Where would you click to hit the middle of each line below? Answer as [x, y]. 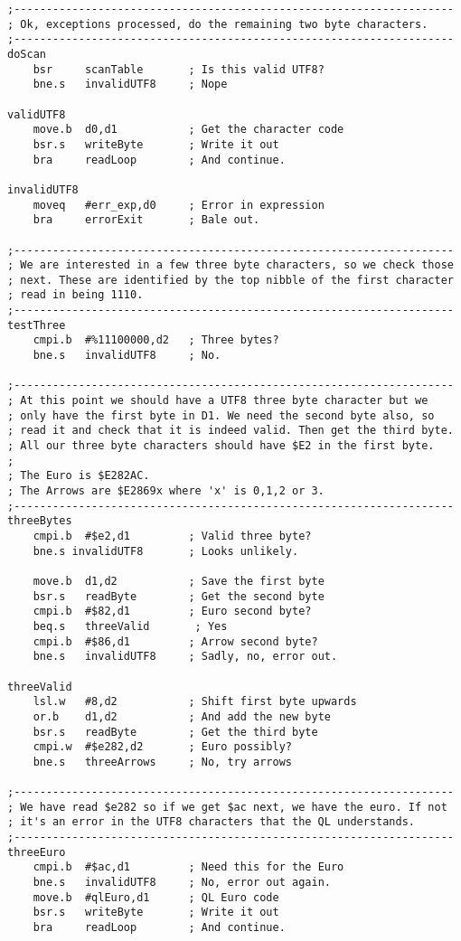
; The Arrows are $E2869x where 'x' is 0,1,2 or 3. [166, 491]
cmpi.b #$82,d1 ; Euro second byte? [172, 612]
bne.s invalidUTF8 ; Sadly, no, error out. [185, 657]
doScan [27, 54]
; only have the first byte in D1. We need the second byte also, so [221, 415]
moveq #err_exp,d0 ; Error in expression [179, 205]
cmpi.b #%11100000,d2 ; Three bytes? [156, 340]
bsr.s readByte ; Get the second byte [179, 596]
